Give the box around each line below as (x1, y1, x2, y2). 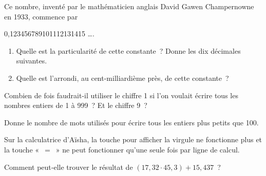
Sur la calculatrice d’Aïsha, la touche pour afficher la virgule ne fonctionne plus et (4, 134, 262, 145)
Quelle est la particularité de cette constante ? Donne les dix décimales (16, 45, 241, 56)
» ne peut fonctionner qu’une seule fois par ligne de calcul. (55, 144, 240, 155)
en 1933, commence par (4, 11, 78, 21)
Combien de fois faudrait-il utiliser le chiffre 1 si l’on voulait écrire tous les (4, 90, 238, 100)
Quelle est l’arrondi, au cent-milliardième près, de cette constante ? (16, 72, 229, 83)
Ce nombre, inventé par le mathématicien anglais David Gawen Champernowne (4, 1, 254, 11)
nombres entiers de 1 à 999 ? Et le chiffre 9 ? (4, 100, 147, 111)
